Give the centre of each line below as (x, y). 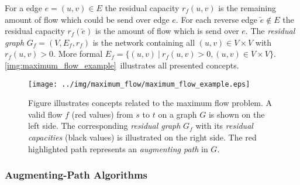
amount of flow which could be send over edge (87, 19)
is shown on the (237, 114)
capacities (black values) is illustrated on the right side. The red (142, 137)
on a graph (177, 114)
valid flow (45, 114)
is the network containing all (144, 42)
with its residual (224, 126)
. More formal (78, 54)
